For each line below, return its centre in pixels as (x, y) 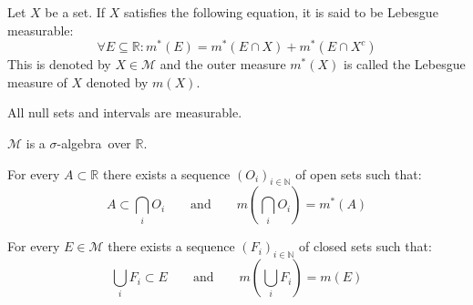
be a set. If (75, 12)
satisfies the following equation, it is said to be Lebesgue (281, 12)
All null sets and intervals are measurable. (125, 112)
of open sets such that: (359, 173)
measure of (37, 81)
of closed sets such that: (365, 246)
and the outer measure (223, 64)
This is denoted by (59, 64)
